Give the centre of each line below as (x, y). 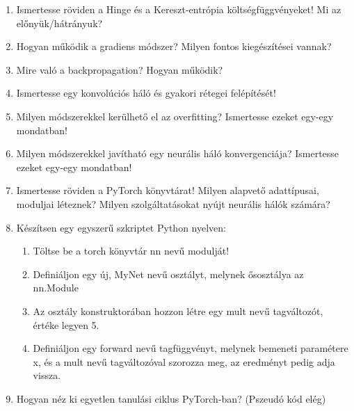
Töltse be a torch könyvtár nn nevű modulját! (131, 251)
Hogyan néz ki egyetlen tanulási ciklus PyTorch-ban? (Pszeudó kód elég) (171, 398)
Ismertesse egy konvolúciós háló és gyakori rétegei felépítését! (146, 93)
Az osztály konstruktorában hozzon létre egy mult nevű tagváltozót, (178, 311)
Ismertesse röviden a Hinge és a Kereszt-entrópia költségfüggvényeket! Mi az (179, 9)
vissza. (47, 375)
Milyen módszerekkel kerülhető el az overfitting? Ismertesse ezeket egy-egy (175, 116)
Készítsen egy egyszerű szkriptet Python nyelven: (121, 227)
